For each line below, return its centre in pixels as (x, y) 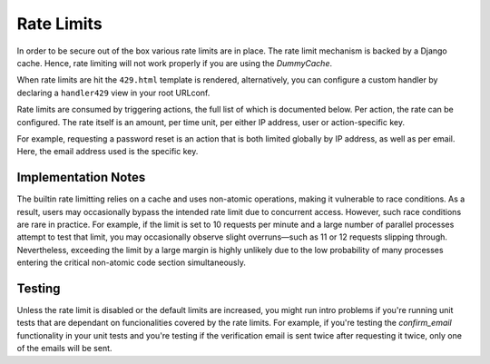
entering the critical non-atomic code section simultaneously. (132, 262)
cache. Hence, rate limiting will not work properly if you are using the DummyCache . (175, 63)
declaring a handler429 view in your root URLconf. (113, 93)
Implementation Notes (81, 177)
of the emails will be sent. (64, 349)
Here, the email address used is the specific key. (108, 152)
